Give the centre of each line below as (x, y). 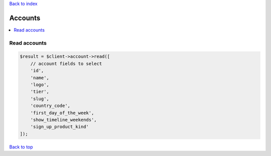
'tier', (40, 92)
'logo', (40, 85)
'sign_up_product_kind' (59, 127)
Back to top (21, 147)
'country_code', (50, 106)
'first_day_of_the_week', (62, 113)
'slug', (40, 99)
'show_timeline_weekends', (64, 120)
